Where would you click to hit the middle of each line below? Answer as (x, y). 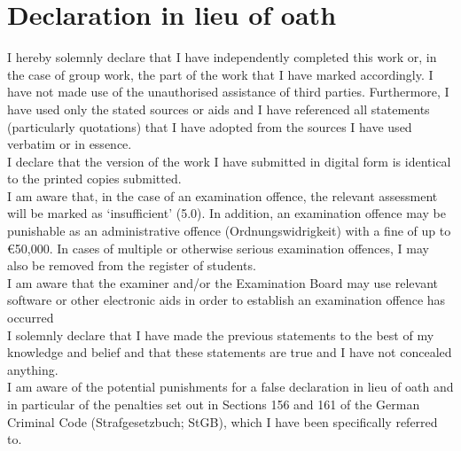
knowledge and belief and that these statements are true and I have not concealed (230, 352)
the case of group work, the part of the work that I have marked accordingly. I (220, 74)
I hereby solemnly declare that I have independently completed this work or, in (222, 57)
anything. (33, 369)
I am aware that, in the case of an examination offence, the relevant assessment (223, 195)
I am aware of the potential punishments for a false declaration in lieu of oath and (230, 387)
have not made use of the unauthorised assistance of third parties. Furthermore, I (228, 92)
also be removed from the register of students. (132, 265)
